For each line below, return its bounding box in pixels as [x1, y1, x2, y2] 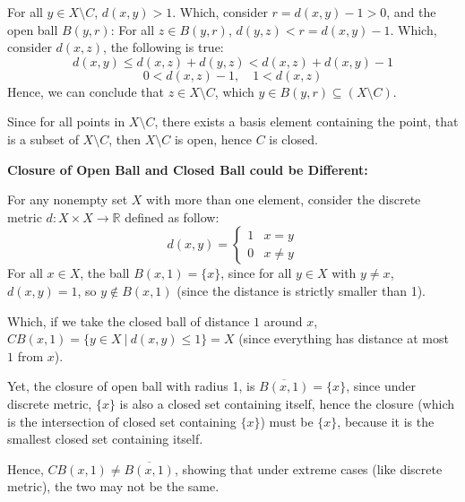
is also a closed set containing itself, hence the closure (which [119, 394, 454, 412]
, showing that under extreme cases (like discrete [174, 459, 443, 478]
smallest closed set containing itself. [7, 429, 203, 448]
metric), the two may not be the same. [7, 477, 220, 496]
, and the [386, 3, 436, 21]
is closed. [269, 129, 318, 148]
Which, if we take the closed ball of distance [7, 311, 250, 330]
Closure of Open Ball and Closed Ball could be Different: [7, 160, 368, 178]
